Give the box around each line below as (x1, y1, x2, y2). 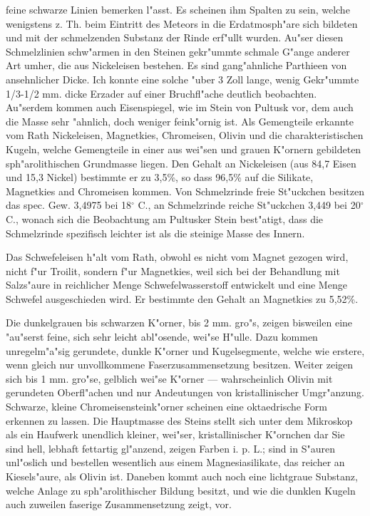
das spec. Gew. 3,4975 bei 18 (6, 197, 132, 212)
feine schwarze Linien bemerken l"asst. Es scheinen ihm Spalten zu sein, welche (6, 2, 350, 16)
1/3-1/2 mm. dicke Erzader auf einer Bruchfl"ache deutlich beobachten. (6, 86, 317, 100)
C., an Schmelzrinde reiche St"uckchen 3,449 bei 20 (138, 197, 361, 212)
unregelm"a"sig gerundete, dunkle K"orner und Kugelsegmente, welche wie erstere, (6, 343, 365, 358)
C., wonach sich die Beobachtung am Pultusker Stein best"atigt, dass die (6, 211, 324, 226)
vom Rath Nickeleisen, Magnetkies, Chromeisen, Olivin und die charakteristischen (6, 128, 364, 143)
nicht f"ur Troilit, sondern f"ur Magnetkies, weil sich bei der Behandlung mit (6, 263, 340, 278)
